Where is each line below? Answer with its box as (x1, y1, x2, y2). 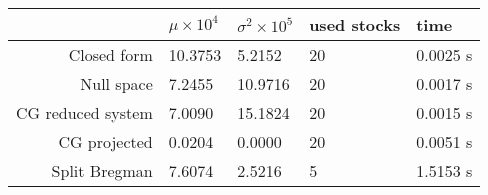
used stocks (309, 13, 401, 36)
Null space (80, 72, 153, 95)
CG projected (58, 130, 153, 153)
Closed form (68, 43, 153, 66)
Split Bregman (51, 159, 153, 182)
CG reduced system (16, 101, 153, 124)
